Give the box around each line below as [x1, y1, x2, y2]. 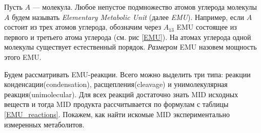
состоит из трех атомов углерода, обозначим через [4, 21, 162, 32]
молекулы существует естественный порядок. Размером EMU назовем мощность [4, 41, 257, 52]
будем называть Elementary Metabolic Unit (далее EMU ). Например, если [12, 11, 244, 22]
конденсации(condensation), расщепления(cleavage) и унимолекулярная [4, 79, 228, 90]
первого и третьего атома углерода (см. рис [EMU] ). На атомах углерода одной [4, 31, 251, 42]
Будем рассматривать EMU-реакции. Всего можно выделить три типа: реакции [4, 69, 251, 79]
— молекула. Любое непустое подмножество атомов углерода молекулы [32, 2, 257, 12]
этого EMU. [4, 51, 42, 62]
